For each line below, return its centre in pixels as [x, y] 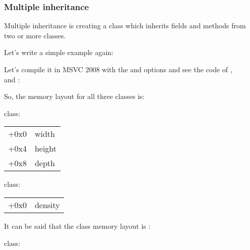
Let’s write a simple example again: [59, 52]
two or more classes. [35, 35]
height [46, 148]
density [47, 205]
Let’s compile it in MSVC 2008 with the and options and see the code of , [118, 69]
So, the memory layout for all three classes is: [74, 96]
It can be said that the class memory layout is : [77, 226]
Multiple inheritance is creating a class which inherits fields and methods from [125, 26]
